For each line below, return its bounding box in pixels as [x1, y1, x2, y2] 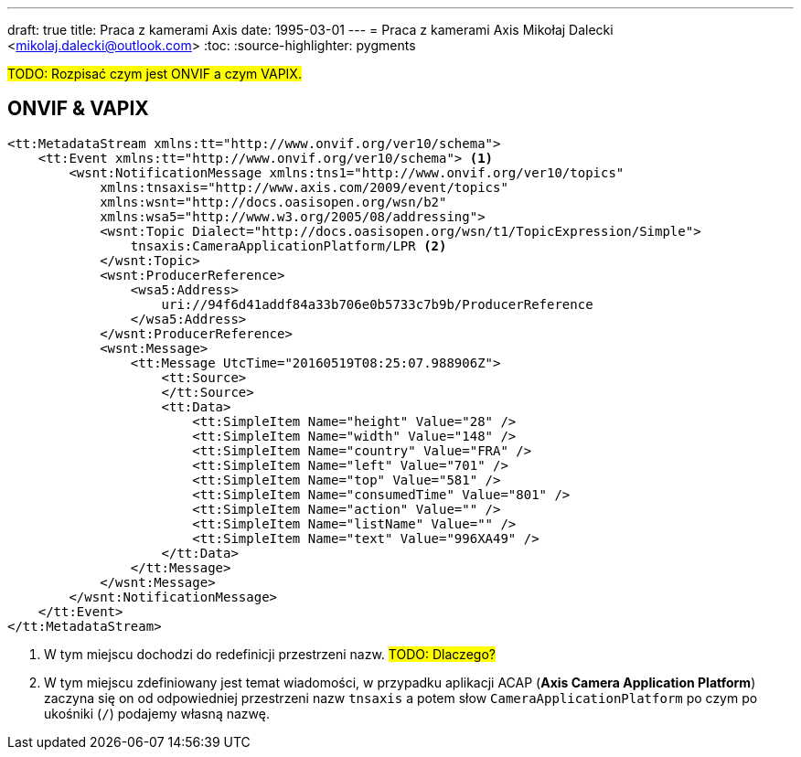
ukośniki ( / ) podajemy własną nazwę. [44, 705, 270, 721]
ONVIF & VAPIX [7, 97, 149, 121]
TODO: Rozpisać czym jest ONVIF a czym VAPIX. [7, 66, 302, 81]
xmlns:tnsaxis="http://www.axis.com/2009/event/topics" [100, 179, 508, 195]
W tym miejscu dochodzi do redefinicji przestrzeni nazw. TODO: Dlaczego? [44, 645, 496, 662]
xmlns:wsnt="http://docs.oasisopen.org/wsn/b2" [100, 194, 447, 209]
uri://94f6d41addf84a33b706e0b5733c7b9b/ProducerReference [161, 296, 593, 312]
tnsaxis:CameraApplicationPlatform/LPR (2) [130, 238, 447, 253]
